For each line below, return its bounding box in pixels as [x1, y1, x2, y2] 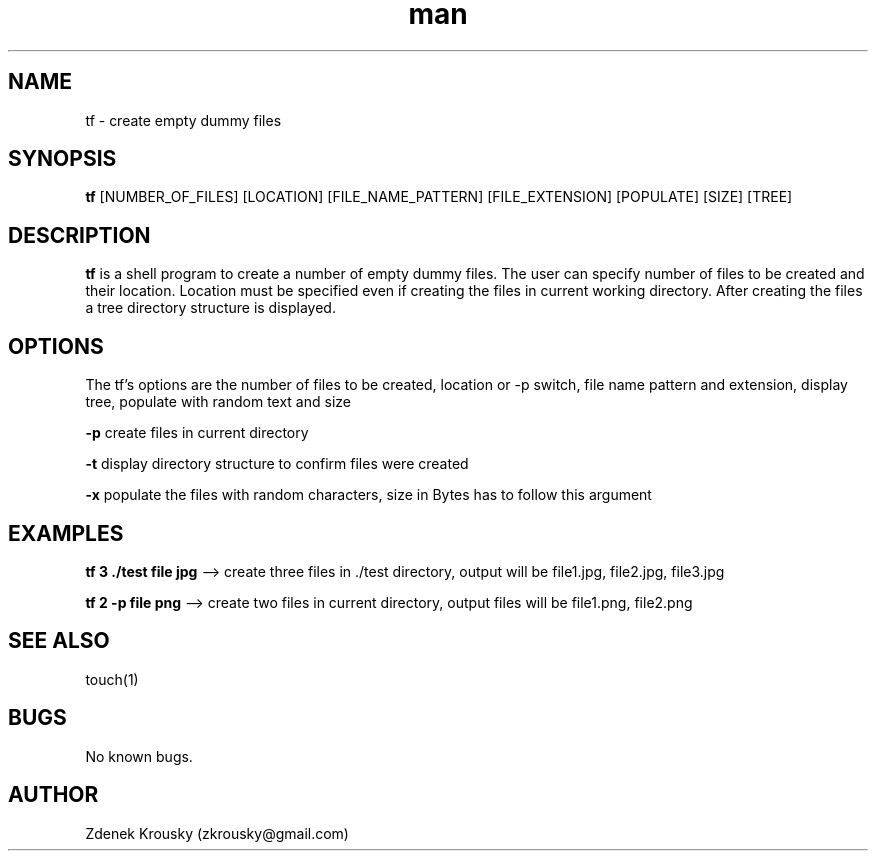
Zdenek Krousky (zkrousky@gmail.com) [85, 824, 349, 842]
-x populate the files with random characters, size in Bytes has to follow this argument [85, 486, 652, 504]
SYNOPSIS [8, 146, 117, 172]
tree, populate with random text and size [85, 393, 351, 411]
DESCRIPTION [8, 222, 151, 248]
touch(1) [85, 670, 139, 688]
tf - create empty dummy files [85, 111, 282, 129]
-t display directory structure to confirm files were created [85, 455, 469, 473]
